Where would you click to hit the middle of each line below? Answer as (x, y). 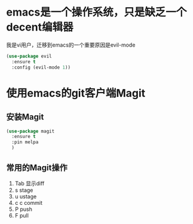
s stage (24, 190)
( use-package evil (29, 56)
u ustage (26, 196)
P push (24, 209)
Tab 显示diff (30, 183)
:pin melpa (25, 142)
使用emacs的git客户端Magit (76, 93)
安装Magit (25, 117)
